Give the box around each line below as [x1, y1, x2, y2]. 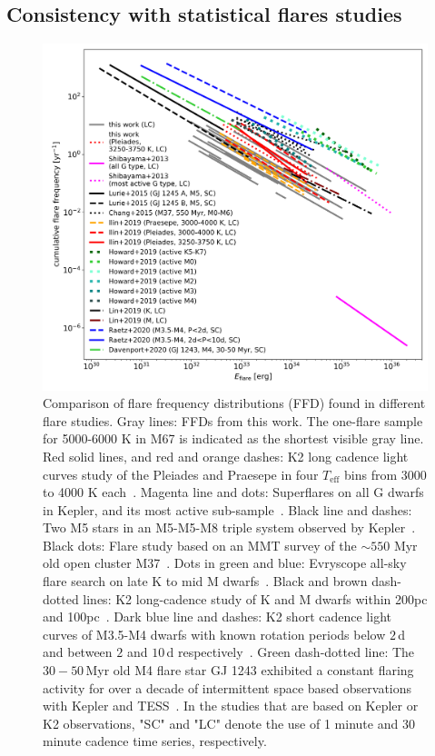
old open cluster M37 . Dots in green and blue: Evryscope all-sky [43, 553, 407, 572]
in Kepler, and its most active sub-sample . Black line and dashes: [43, 500, 412, 519]
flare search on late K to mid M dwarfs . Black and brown [43, 572, 368, 591]
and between [43, 642, 113, 661]
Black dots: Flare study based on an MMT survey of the [43, 535, 357, 554]
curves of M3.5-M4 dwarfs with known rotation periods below [43, 624, 386, 643]
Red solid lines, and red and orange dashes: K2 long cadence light [43, 446, 409, 465]
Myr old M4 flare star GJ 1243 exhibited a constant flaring [85, 661, 414, 680]
